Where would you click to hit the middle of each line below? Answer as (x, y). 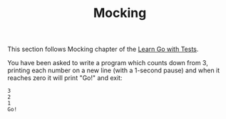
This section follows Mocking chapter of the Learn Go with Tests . (103, 49)
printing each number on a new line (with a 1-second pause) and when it (114, 70)
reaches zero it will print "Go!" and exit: (65, 78)
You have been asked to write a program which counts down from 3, (108, 63)
